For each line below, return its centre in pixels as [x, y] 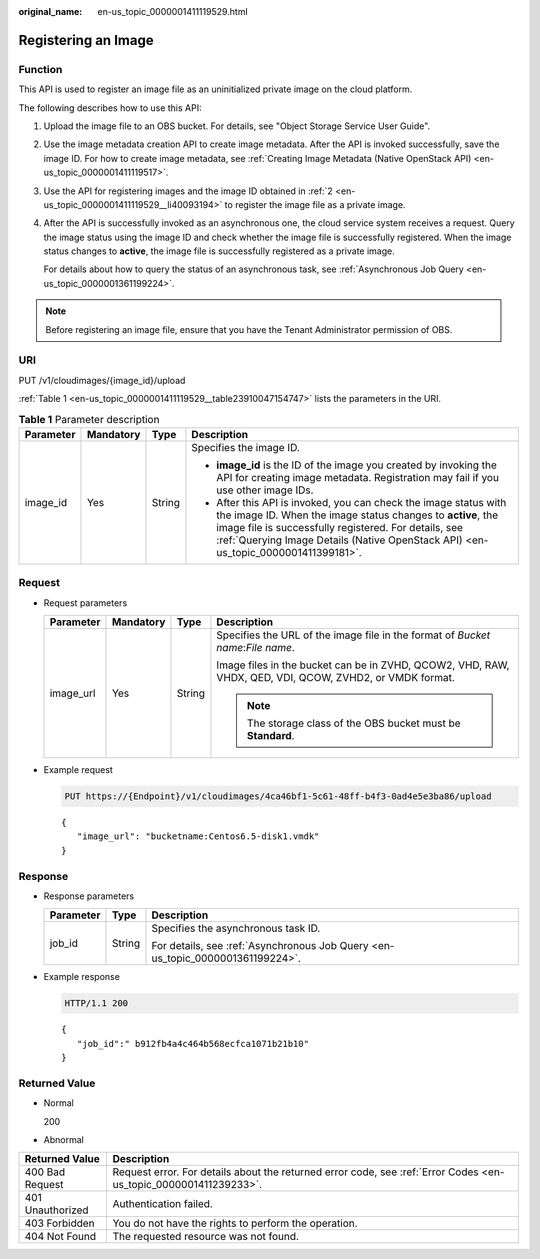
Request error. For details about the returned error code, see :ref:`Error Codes [295, 1172]
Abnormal [63, 1140]
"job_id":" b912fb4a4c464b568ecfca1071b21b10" [193, 1043]
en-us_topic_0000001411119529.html [173, 11]
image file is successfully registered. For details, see [340, 527]
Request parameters [85, 602]
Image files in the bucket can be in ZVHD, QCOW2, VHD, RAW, [363, 665]
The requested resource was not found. [206, 1237]
